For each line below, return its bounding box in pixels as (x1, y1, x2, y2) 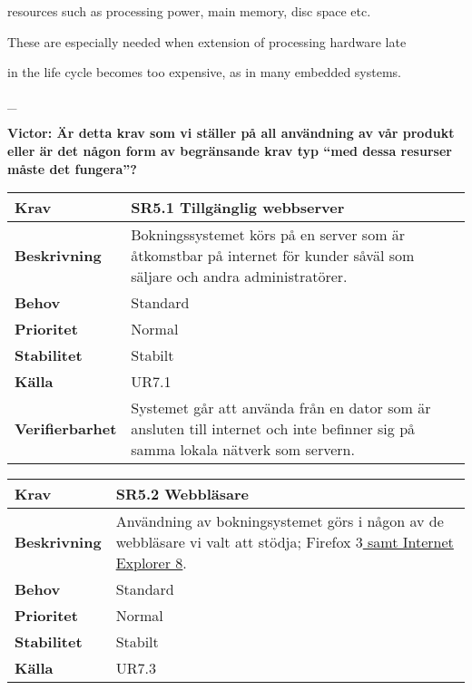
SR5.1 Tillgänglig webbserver (131, 197, 345, 219)
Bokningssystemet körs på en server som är (131, 224, 406, 246)
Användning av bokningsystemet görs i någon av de (115, 510, 444, 532)
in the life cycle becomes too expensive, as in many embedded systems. (7, 63, 401, 82)
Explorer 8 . (115, 552, 187, 574)
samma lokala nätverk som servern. (131, 439, 355, 461)
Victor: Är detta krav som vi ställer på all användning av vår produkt (7, 123, 455, 142)
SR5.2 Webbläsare (115, 483, 249, 505)
